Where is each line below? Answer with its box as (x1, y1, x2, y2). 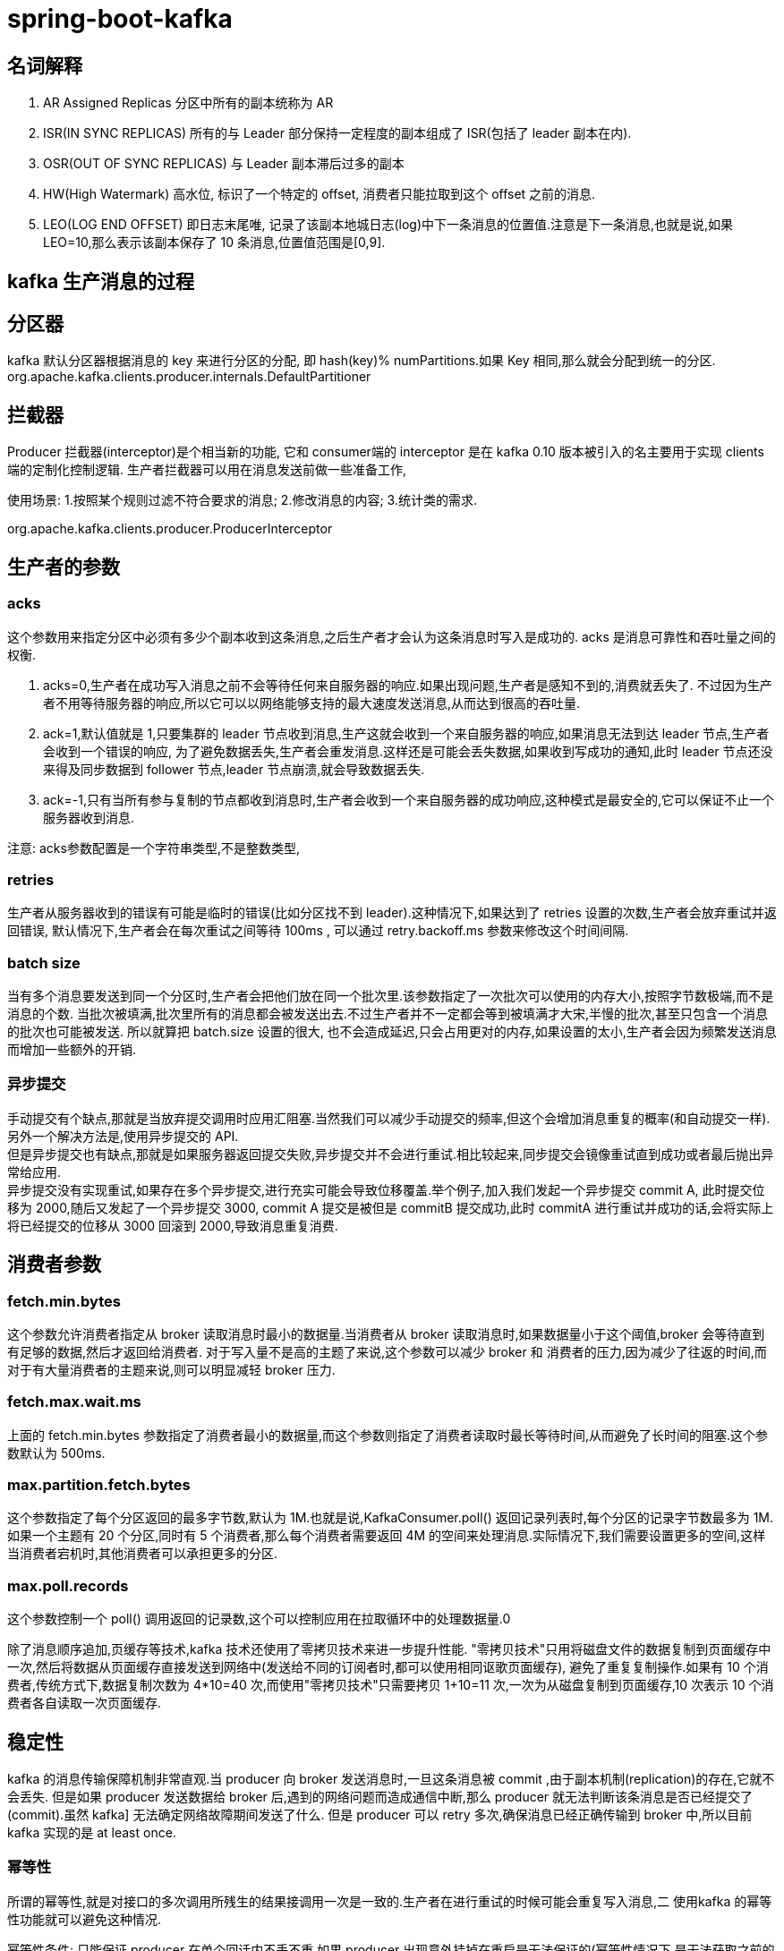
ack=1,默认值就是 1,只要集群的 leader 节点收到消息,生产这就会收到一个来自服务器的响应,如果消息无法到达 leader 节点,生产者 (43, 725, 770, 741)
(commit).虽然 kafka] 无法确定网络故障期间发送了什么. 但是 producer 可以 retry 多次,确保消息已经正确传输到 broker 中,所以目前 (7, 1807, 753, 1823)
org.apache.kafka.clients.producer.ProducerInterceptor (7, 521, 333, 537)
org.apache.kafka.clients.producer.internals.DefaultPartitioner (7, 369, 371, 385)
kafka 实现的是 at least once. (7, 1825, 176, 1841)
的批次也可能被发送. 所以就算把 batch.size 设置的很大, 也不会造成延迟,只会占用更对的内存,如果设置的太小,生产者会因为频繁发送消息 (7, 1024, 777, 1039)
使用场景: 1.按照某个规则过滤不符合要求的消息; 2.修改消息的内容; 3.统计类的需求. (7, 492, 477, 508)
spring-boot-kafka (7, 4, 233, 34)
